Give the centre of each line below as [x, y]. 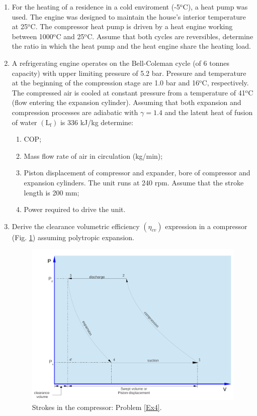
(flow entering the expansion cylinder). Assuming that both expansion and [126, 102]
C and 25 [70, 36]
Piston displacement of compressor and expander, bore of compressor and [137, 173]
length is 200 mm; [52, 192]
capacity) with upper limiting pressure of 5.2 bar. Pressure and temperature [129, 73]
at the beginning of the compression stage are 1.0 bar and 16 [105, 83]
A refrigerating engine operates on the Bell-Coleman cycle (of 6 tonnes [120, 63]
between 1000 [32, 36]
